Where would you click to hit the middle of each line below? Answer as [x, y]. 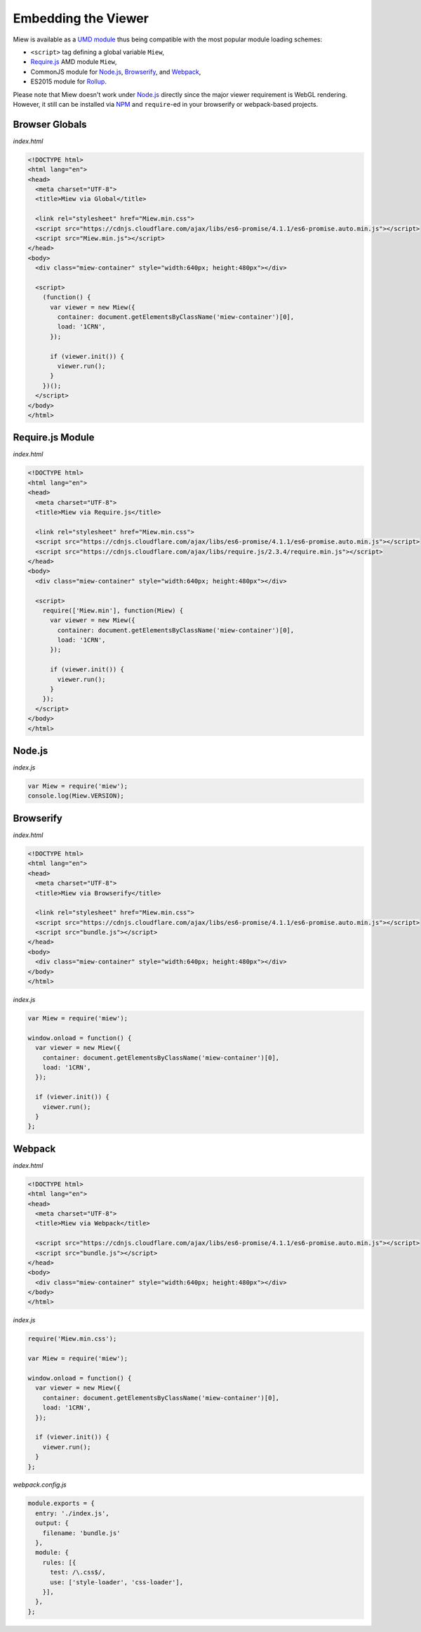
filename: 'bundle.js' [81, 1533]
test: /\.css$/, [78, 1572]
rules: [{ [59, 1562]
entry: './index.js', [73, 1513]
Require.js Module [54, 438]
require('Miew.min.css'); [72, 1339]
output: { [52, 1523]
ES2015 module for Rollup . [68, 81]
